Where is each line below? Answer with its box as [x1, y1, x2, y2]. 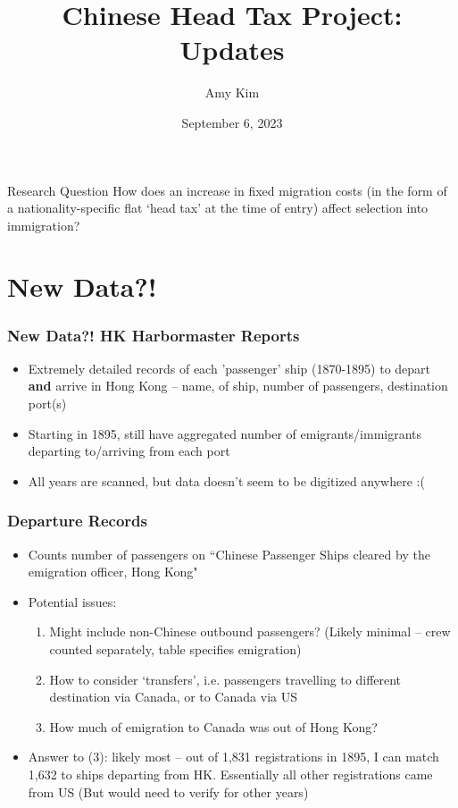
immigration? [7, 215, 80, 234]
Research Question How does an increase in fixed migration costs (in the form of [7, 181, 447, 199]
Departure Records [7, 509, 147, 532]
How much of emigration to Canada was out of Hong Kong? [49, 717, 378, 736]
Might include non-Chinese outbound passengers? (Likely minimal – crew [49, 622, 451, 641]
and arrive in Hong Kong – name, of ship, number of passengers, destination [28, 376, 448, 395]
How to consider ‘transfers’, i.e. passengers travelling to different [49, 669, 402, 688]
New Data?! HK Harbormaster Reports [7, 324, 300, 346]
